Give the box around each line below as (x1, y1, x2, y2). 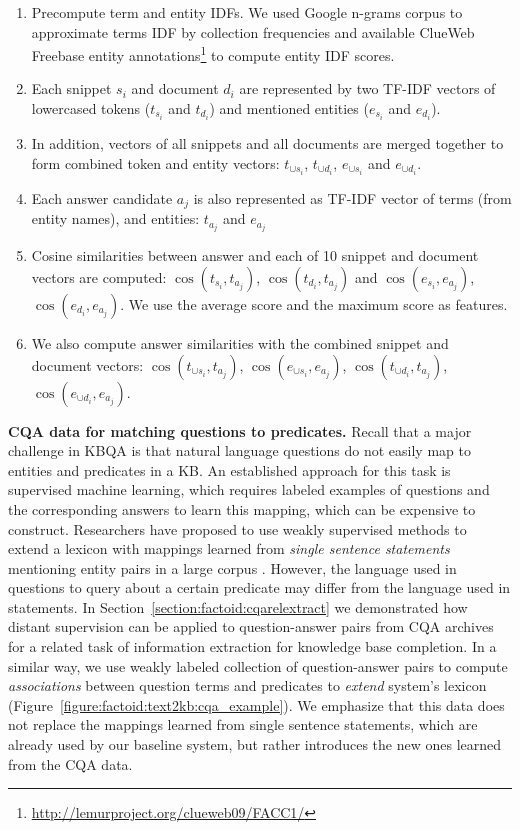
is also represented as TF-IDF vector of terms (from (193, 187, 512, 208)
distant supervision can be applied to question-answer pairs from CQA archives (8, 616, 494, 637)
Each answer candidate (31, 187, 173, 208)
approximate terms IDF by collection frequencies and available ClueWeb (31, 21, 475, 42)
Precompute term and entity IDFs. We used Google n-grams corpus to (31, 2, 463, 22)
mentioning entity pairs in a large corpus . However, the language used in (8, 557, 457, 578)
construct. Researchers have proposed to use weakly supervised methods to (8, 518, 467, 539)
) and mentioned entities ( (209, 98, 369, 119)
